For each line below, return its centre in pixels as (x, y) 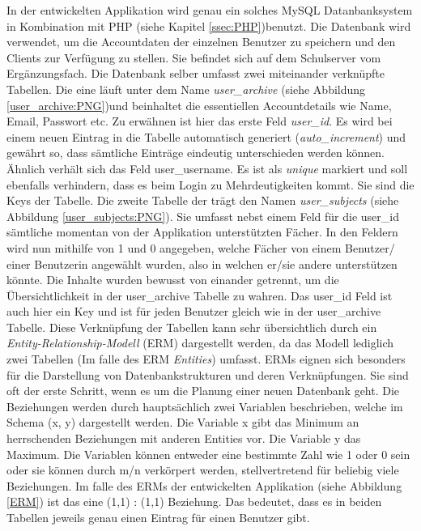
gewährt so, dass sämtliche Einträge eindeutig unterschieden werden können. (196, 153)
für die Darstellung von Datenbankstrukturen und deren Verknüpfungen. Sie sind (208, 374)
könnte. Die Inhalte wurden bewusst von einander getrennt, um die (173, 280)
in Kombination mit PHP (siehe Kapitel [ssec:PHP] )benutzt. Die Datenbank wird (209, 25)
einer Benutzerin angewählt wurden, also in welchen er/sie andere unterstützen (202, 263)
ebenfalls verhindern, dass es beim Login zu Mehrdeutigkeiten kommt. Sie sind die (210, 184)
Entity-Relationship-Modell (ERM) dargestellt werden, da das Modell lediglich (200, 343)
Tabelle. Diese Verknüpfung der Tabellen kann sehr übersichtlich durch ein (192, 327)
